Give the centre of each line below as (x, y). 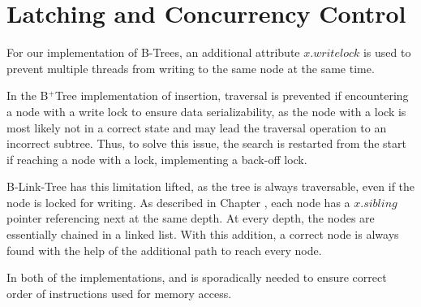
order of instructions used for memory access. (119, 293)
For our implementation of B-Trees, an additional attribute (153, 52)
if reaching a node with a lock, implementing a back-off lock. (157, 159)
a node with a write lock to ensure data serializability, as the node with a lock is (206, 111)
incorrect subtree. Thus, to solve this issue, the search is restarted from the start (206, 143)
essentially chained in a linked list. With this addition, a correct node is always (203, 234)
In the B (28, 95)
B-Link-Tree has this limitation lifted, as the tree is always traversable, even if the (211, 186)
